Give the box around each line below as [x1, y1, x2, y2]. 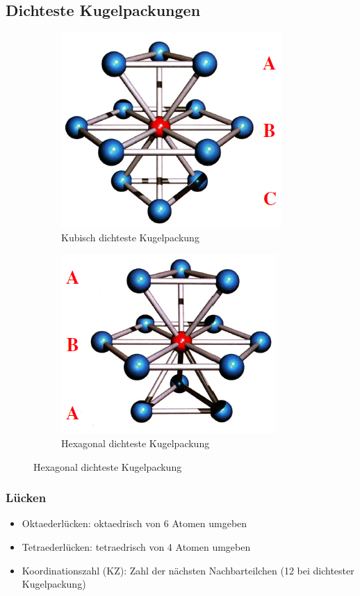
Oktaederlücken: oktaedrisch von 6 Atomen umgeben [22, 516, 247, 531]
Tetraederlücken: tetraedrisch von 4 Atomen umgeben [22, 539, 251, 554]
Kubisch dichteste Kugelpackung [61, 229, 199, 244]
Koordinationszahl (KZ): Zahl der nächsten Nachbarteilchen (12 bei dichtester [22, 563, 354, 577]
